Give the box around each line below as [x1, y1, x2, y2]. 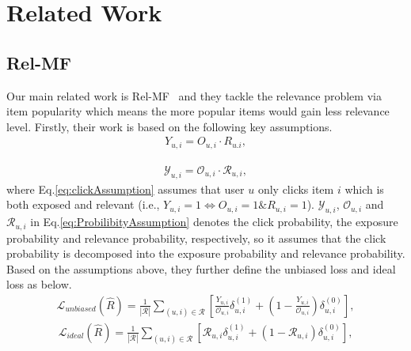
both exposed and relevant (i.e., [6, 196, 160, 213]
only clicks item [257, 180, 334, 197]
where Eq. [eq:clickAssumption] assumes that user [6, 180, 245, 197]
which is [344, 180, 384, 197]
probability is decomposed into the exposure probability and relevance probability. [6, 245, 405, 262]
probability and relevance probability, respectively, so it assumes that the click [6, 229, 386, 246]
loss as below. [6, 276, 72, 292]
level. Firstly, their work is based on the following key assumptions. [6, 118, 333, 134]
